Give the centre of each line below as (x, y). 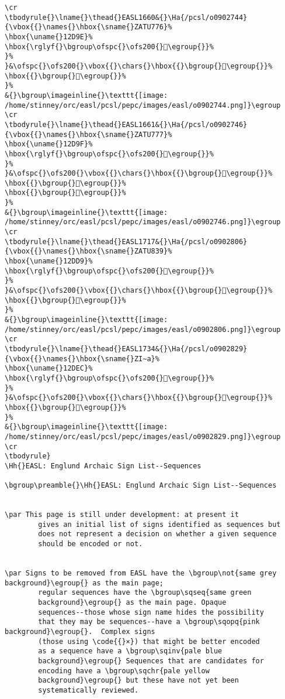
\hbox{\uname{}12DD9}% (49, 261)
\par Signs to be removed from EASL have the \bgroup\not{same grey (141, 573)
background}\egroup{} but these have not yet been (138, 681)
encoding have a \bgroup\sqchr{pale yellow (124, 671)
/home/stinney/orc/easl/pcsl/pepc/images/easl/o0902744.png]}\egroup (143, 105)
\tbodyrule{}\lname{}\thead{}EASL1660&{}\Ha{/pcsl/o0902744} (126, 17)
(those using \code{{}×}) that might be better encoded (149, 641)
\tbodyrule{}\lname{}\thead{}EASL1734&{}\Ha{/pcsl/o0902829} (126, 349)
